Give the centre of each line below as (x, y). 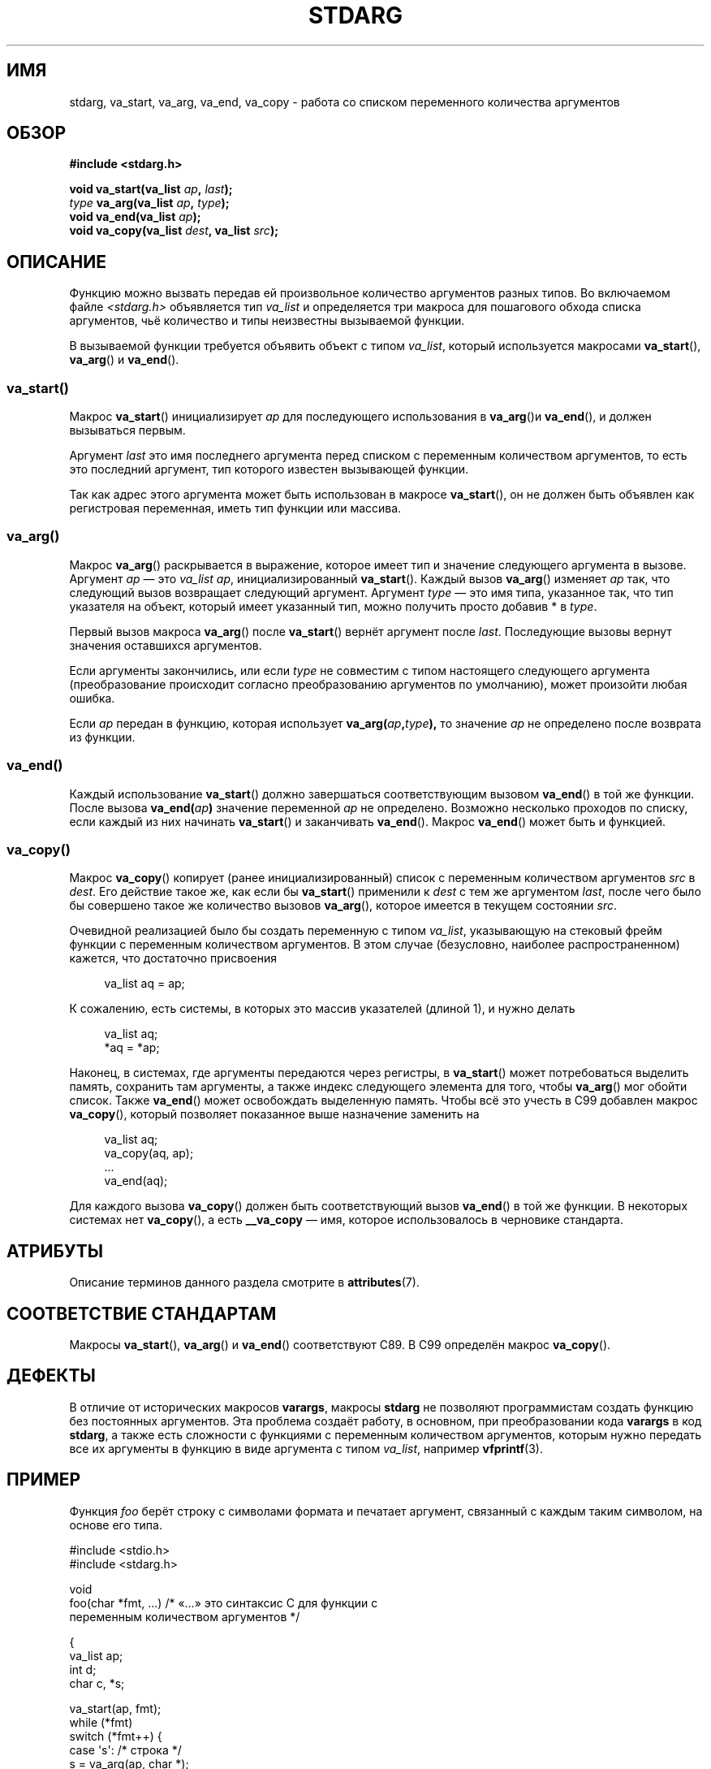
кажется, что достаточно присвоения (173, 958)
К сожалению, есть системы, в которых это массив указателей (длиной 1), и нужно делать (322, 1009)
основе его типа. (116, 1525)
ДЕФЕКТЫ (51, 1376)
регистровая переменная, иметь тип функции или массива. (235, 508)
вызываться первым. (127, 430)
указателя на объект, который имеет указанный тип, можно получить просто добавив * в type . (333, 606)
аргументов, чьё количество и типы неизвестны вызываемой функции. (267, 321)
